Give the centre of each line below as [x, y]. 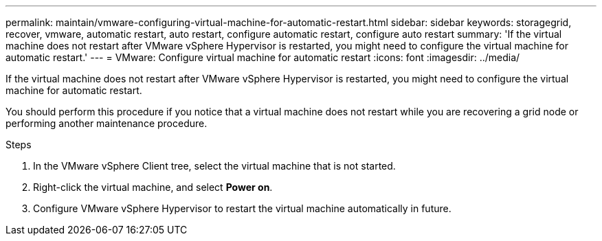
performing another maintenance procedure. [107, 123]
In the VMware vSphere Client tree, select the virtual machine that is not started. [214, 166]
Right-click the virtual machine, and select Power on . [153, 187]
